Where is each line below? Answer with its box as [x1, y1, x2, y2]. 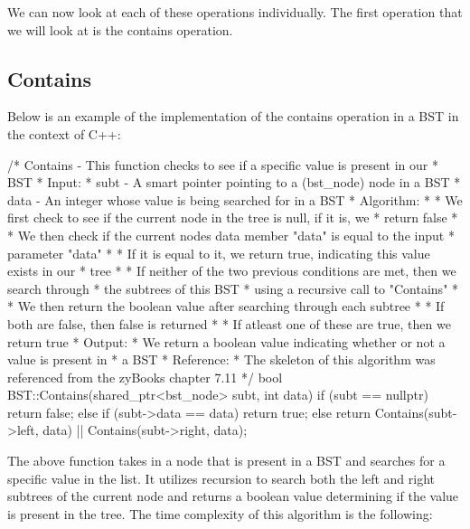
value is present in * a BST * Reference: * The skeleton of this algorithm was [7, 350, 436, 369]
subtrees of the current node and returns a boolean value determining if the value [7, 486, 459, 505]
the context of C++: [7, 124, 121, 143]
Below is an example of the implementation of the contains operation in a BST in [7, 107, 459, 126]
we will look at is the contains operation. [7, 20, 233, 39]
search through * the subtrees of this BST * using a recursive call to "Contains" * [7, 279, 459, 298]
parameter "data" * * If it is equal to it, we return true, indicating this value [7, 243, 430, 262]
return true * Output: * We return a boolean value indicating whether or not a [7, 332, 446, 351]
